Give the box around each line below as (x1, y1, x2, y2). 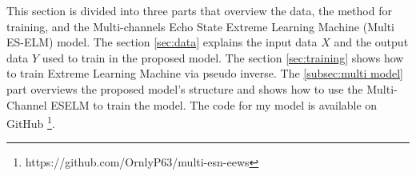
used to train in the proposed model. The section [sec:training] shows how (42, 49, 404, 66)
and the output (334, 34, 409, 50)
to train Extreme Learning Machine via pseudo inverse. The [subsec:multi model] (6, 65, 403, 82)
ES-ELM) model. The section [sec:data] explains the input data (6, 34, 318, 50)
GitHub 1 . (6, 113, 55, 131)
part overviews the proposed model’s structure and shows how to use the (6, 80, 363, 97)
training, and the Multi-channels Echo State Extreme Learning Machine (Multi (6, 18, 395, 34)
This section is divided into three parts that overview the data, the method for (6, 2, 392, 18)
